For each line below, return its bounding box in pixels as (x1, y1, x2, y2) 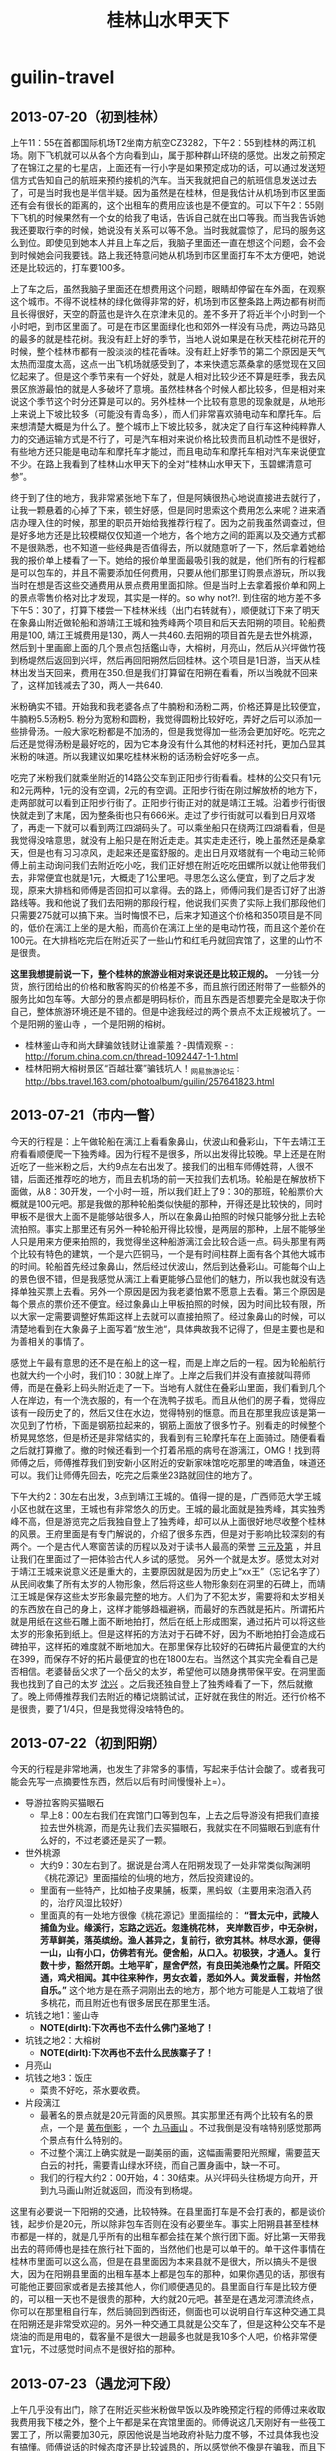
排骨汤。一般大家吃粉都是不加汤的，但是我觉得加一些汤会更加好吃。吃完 (18, 726, 317, 737)
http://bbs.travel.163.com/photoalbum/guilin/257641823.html (24, 1075, 275, 1087)
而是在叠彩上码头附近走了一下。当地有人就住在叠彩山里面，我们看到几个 (27, 1381, 326, 1393)
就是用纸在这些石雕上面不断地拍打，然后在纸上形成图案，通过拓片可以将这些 (10, 1615, 326, 1627)
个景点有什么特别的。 (39, 2134, 128, 2146)
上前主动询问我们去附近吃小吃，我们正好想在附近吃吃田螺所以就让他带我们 (18, 859, 326, 871)
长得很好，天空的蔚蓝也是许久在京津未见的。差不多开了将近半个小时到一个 (18, 308, 326, 320)
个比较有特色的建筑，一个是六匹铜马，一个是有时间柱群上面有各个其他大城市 (10, 1247, 326, 1260)
